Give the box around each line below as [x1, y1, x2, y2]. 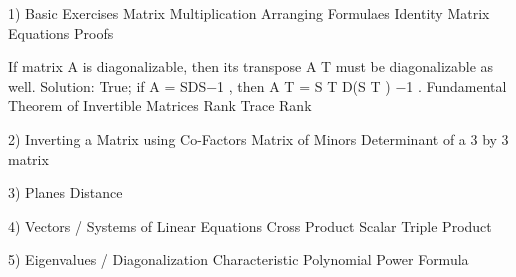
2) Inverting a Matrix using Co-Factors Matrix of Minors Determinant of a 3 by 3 [8, 128, 509, 149]
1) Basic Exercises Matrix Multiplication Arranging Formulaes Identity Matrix [8, 3, 490, 23]
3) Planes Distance [8, 182, 123, 203]
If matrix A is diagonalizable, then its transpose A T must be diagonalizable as [8, 56, 494, 77]
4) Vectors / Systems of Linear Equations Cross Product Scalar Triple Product [8, 215, 492, 236]
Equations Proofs [8, 22, 114, 43]
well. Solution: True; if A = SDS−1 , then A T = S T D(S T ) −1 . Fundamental [8, 75, 507, 96]
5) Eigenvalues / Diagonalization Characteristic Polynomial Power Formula [8, 249, 469, 270]
